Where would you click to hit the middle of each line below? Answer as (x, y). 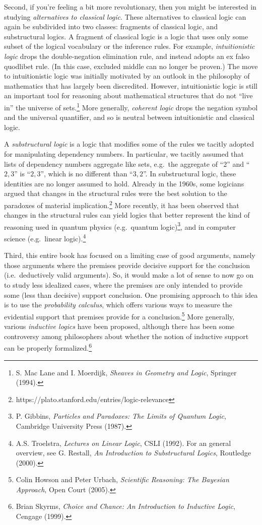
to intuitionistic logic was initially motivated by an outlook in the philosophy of (127, 76)
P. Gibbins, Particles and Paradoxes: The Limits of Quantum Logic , (121, 416)
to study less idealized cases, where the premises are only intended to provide (123, 285)
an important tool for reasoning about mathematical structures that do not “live (128, 95)
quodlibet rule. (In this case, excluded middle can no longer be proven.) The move (131, 66)
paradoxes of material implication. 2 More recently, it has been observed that (122, 204)
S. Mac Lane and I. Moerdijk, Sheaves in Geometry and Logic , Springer (126, 372)
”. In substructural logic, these (189, 174)
